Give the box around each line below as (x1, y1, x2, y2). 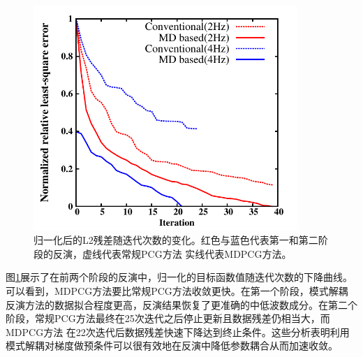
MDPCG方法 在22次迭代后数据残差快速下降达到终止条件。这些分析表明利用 (6, 324, 350, 339)
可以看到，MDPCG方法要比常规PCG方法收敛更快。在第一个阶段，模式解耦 (6, 284, 348, 298)
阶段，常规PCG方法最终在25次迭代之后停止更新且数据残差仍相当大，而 (6, 311, 330, 326)
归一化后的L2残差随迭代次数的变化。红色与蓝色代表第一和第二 (34, 233, 318, 247)
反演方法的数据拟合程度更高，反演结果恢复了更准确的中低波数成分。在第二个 (6, 297, 357, 312)
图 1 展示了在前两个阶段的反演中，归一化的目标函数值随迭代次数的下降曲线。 (6, 270, 353, 284)
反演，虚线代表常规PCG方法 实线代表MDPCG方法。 (52, 246, 292, 261)
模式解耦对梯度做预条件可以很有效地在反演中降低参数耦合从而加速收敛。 (6, 338, 338, 353)
